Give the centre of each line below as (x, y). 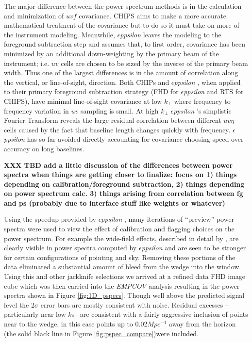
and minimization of (34, 15)
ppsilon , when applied (207, 82)
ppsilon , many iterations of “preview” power (168, 219)
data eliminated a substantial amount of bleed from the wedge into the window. (123, 267)
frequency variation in (36, 110)
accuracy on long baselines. (44, 148)
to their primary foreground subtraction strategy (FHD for (91, 91)
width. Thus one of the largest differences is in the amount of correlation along (121, 73)
